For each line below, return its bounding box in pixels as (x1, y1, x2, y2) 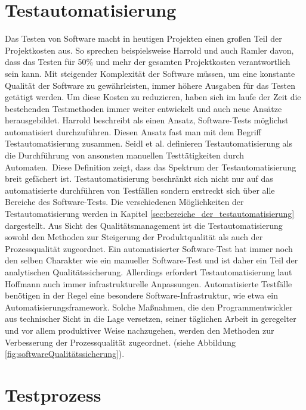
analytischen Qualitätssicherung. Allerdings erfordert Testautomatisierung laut (5, 266, 292, 278)
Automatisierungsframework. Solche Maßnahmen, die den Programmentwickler (5, 300, 293, 313)
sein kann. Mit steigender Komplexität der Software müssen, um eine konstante (5, 67, 295, 79)
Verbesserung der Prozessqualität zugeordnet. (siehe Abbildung (5, 336, 236, 348)
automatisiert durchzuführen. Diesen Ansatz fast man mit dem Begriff (5, 125, 261, 138)
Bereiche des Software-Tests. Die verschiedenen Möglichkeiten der (5, 195, 244, 208)
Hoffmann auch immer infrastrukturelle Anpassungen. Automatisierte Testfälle (5, 277, 292, 290)
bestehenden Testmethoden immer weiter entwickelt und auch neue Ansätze (5, 102, 282, 114)
